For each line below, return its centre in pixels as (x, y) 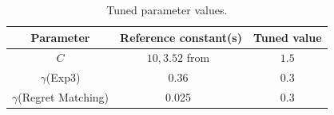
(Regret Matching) (64, 97)
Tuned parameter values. (167, 10)
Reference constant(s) (181, 37)
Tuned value (287, 37)
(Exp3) (63, 77)
